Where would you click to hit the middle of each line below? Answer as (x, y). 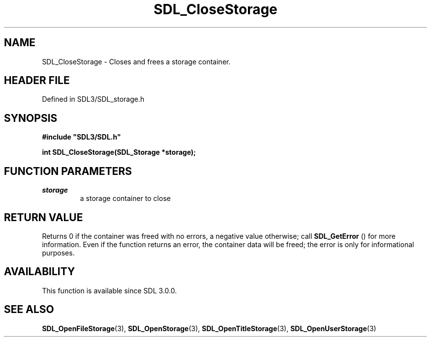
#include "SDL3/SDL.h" (81, 137)
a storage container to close (125, 199)
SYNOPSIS (31, 118)
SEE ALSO (29, 310)
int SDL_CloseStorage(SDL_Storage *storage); (119, 152)
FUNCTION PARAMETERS (68, 171)
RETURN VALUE (44, 217)
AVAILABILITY (40, 272)
